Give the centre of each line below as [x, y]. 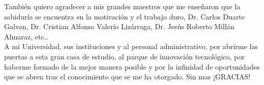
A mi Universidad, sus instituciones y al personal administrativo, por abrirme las [131, 46]
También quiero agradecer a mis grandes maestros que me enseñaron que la [122, 6]
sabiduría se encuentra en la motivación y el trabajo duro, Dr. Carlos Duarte [125, 16]
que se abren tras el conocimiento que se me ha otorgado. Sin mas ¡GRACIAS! [127, 77]
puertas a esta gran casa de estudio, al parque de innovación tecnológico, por [125, 56]
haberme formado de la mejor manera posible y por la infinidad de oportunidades [132, 66]
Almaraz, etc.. [26, 36]
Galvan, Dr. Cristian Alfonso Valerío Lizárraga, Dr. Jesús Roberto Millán [119, 26]
